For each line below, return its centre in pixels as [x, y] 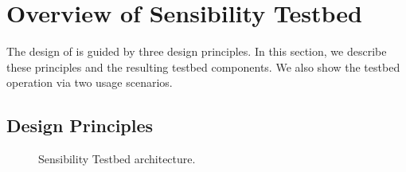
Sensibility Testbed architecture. [117, 159]
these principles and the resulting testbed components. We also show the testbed [203, 66]
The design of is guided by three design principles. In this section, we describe [197, 51]
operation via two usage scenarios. [90, 82]
